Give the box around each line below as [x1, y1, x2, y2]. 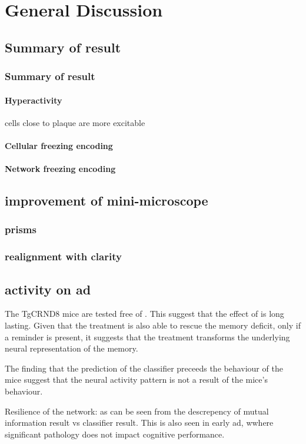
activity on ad [5, 280, 91, 298]
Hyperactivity [5, 94, 62, 106]
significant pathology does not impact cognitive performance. [5, 428, 225, 440]
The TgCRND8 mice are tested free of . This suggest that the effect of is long [5, 307, 284, 320]
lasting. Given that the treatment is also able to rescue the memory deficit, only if [5, 319, 301, 332]
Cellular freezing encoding [5, 139, 113, 151]
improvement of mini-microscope [5, 191, 208, 210]
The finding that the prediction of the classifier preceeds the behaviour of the [5, 362, 283, 374]
